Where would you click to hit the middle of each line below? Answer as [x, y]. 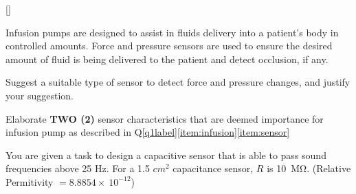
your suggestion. [40, 95]
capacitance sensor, [213, 168]
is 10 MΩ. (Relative [309, 168]
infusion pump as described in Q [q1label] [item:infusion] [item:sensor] [148, 132]
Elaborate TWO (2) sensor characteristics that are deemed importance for [165, 118]
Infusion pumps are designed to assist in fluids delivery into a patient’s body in [172, 32]
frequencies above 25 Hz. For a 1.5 [78, 168]
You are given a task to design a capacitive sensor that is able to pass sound [166, 155]
